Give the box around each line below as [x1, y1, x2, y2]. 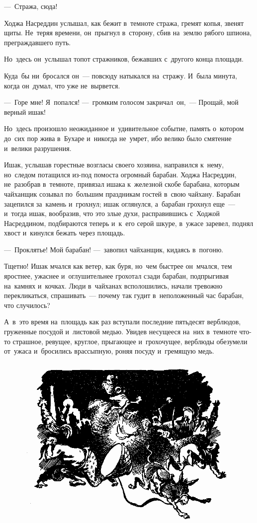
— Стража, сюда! [4, 1, 58, 11]
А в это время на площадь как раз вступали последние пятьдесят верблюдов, [4, 316, 241, 327]
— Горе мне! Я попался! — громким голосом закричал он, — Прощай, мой [4, 97, 239, 107]
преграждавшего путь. [4, 37, 71, 47]
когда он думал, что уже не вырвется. [4, 80, 120, 90]
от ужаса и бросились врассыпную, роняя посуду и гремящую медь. [4, 346, 214, 356]
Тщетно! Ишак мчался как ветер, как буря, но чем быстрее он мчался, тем [4, 261, 232, 271]
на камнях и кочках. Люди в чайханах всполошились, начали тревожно [4, 280, 223, 291]
